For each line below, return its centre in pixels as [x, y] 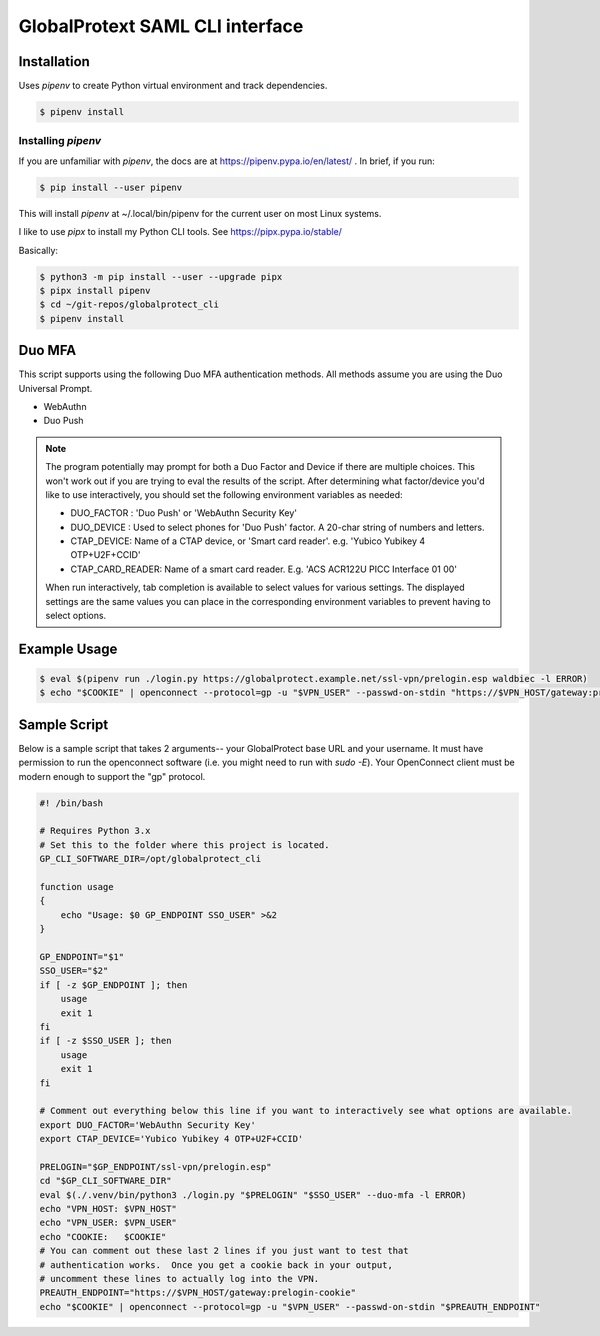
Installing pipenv [60, 141]
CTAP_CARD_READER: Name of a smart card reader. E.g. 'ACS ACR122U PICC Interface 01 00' [263, 569]
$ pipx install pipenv [95, 290]
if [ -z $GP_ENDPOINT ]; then [113, 984]
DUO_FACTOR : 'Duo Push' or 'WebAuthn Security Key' [183, 513]
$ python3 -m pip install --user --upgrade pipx [161, 276]
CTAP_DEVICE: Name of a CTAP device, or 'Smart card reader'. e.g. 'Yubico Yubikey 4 [248, 541]
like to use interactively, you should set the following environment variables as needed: [224, 494]
